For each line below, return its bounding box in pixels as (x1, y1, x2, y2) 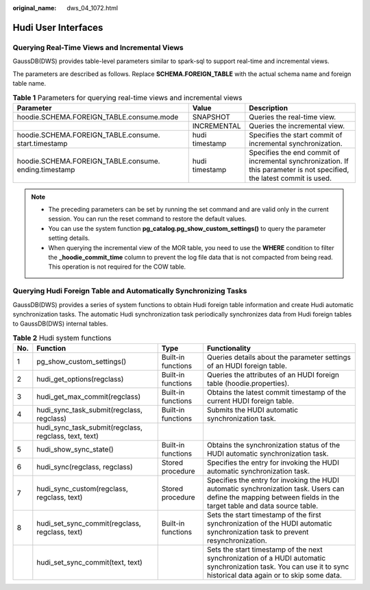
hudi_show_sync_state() (36, 445, 114, 454)
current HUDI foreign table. (206, 396, 295, 406)
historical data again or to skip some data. (206, 571, 342, 580)
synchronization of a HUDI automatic (206, 554, 326, 563)
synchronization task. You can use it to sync (206, 562, 349, 571)
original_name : (12, 4, 57, 12)
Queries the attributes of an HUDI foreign (206, 370, 339, 380)
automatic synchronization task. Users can (206, 484, 345, 493)
